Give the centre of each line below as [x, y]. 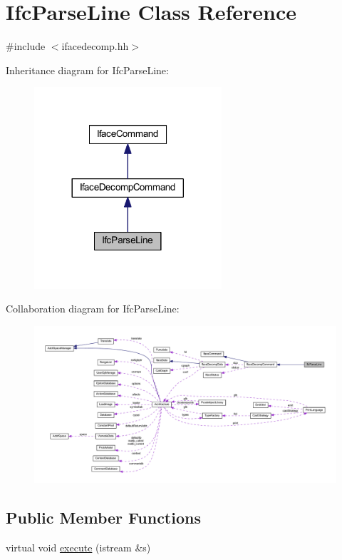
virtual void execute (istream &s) [78, 548]
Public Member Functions [103, 518]
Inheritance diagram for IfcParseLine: [87, 70]
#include [26, 46]
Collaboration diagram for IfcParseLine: [93, 309]
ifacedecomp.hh [95, 46]
